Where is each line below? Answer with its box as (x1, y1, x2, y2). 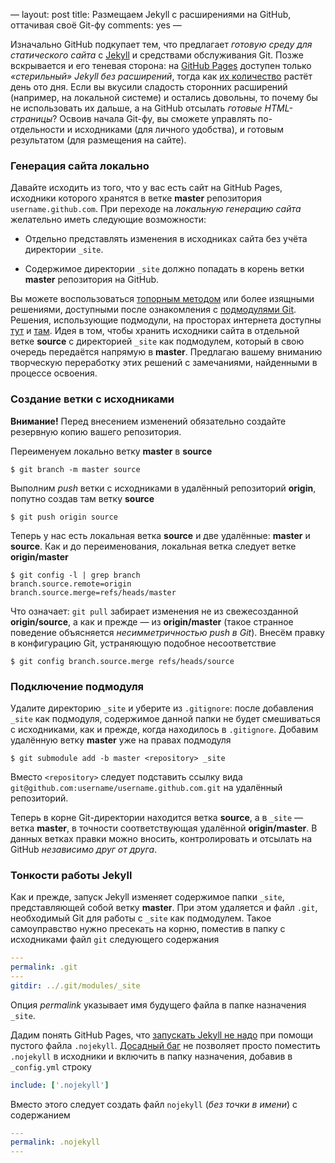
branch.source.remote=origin (10, 579, 132, 589)
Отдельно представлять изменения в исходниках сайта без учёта (24, 233, 308, 245)
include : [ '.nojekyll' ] (10, 1080, 110, 1090)
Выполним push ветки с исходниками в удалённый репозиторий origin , (10, 482, 317, 494)
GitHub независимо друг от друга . (10, 843, 158, 855)
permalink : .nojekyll (10, 1137, 101, 1148)
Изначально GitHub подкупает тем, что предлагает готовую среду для (10, 39, 313, 50)
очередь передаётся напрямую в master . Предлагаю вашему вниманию (10, 346, 323, 358)
